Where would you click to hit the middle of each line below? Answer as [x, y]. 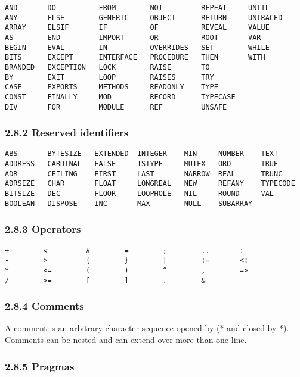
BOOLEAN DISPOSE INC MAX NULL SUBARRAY [129, 203]
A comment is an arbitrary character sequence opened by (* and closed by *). [147, 328]
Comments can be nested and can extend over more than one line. [126, 340]
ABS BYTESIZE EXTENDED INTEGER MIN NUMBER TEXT [142, 154]
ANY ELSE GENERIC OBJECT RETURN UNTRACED [144, 18]
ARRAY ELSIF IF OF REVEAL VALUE [137, 28]
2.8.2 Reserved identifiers [67, 133]
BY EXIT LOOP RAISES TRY [109, 77]
